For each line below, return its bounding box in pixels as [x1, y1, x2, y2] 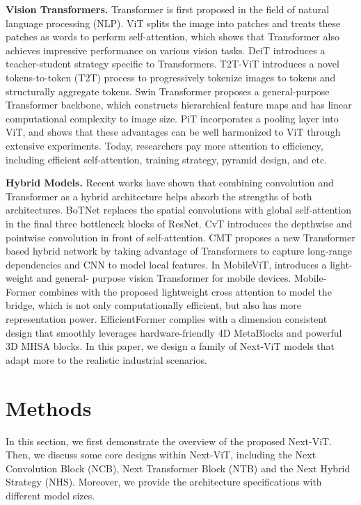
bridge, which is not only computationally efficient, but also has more [6, 298, 301, 312]
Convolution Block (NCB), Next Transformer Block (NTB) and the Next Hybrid [6, 460, 351, 475]
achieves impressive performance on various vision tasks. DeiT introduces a [6, 42, 326, 57]
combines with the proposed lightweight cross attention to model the [39, 284, 332, 298]
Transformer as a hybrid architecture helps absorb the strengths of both [6, 189, 312, 203]
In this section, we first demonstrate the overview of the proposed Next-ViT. [6, 433, 332, 448]
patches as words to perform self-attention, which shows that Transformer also [6, 29, 339, 44]
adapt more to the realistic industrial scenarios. [6, 352, 207, 367]
